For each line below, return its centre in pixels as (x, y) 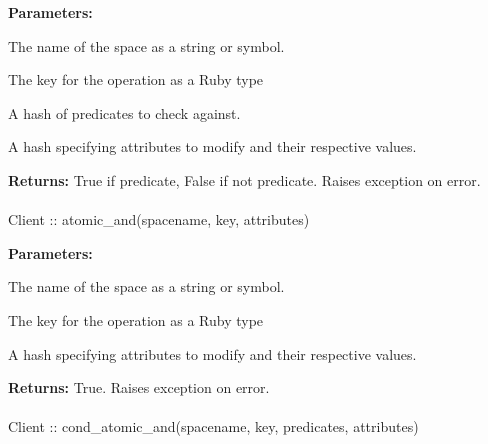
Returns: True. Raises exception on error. (139, 387)
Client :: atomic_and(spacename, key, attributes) (159, 219)
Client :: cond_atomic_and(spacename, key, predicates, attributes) (213, 426)
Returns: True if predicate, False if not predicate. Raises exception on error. (244, 179)
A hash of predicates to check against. (124, 112)
